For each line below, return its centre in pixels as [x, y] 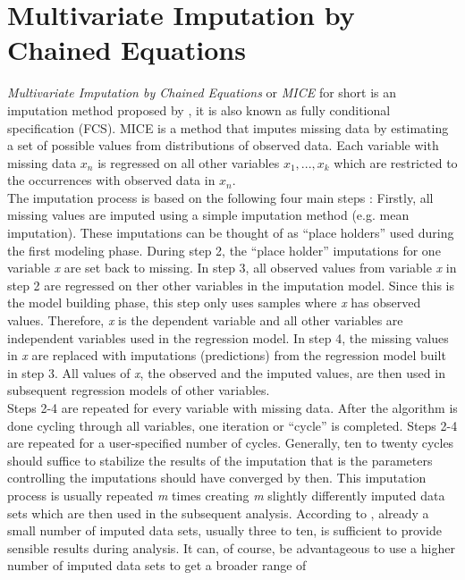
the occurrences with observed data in [111, 180]
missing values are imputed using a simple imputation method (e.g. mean [208, 215]
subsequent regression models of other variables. [139, 390]
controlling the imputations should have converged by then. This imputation [217, 478]
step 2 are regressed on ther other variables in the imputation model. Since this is [231, 285]
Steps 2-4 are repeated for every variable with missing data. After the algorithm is [232, 408]
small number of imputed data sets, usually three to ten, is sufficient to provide [224, 530]
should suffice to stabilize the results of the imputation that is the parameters [220, 460]
